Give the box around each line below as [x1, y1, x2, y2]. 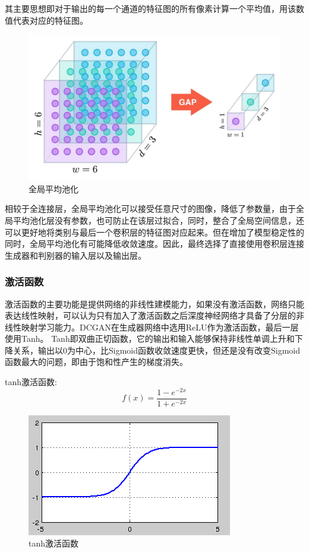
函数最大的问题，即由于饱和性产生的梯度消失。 [5, 355, 188, 368]
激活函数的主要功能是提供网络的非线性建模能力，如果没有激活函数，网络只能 [5, 297, 304, 310]
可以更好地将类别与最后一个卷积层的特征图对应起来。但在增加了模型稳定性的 [5, 225, 304, 238]
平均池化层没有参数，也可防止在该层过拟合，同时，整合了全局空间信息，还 [12, 214, 304, 226]
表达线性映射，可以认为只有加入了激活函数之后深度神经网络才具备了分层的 [5, 309, 296, 322]
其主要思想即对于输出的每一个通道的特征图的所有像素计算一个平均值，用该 [5, 2, 296, 14]
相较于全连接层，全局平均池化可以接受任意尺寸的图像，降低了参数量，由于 [5, 202, 296, 215]
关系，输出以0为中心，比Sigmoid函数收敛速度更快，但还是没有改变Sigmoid [12, 344, 301, 356]
